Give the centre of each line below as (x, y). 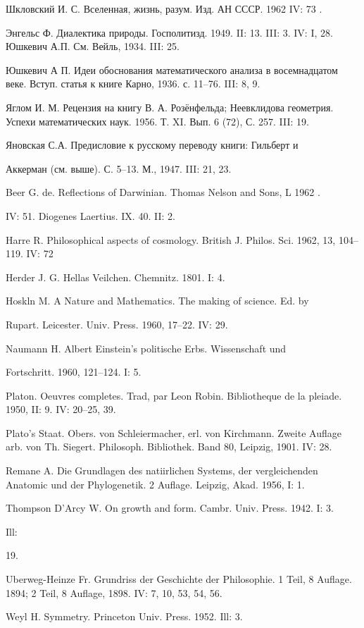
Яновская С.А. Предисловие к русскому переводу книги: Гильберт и (152, 145)
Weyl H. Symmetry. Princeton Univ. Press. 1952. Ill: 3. (124, 616)
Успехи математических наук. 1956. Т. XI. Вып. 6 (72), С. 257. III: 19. (157, 121)
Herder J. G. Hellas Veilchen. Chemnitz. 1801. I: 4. (115, 277)
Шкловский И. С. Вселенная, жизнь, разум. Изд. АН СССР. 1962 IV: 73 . (164, 8)
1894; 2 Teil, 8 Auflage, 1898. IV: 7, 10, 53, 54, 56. (114, 592)
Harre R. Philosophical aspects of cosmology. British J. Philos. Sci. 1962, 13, (171, 239)
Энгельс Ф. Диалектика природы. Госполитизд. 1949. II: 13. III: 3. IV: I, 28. (169, 32)
